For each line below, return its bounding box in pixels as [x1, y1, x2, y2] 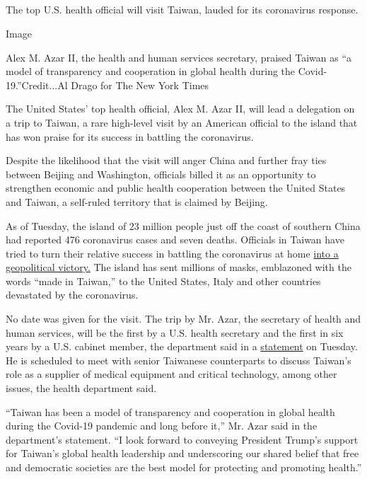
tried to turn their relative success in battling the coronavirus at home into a [6, 246, 339, 260]
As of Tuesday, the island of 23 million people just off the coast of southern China [6, 218, 361, 233]
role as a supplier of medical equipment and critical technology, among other [6, 367, 337, 381]
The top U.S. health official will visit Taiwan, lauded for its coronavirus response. [6, 2, 359, 17]
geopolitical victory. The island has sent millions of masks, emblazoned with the [6, 260, 351, 275]
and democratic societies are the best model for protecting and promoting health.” [6, 460, 362, 475]
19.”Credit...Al [6, 77, 68, 92]
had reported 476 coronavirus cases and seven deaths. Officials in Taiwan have [6, 232, 344, 247]
